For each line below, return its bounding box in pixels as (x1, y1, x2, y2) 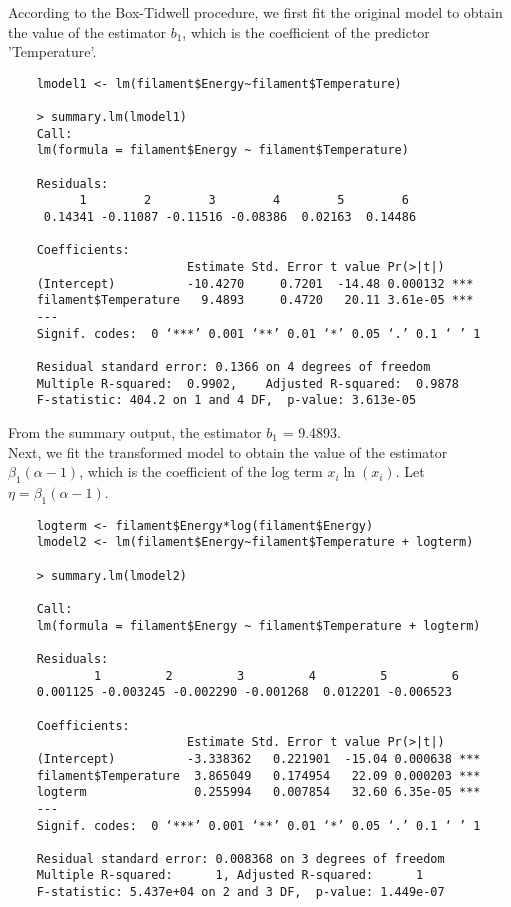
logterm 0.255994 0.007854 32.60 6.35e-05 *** (36, 785, 481, 800)
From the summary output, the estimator (8, 421, 262, 442)
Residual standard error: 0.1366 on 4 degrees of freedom (36, 359, 431, 374)
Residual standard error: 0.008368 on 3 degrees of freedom (36, 851, 445, 866)
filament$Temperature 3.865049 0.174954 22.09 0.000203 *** (36, 768, 481, 783)
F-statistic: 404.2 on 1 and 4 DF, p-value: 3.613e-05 (36, 393, 417, 408)
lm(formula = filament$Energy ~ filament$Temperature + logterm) (36, 618, 481, 633)
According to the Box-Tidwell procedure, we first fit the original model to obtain (8, 2, 503, 22)
